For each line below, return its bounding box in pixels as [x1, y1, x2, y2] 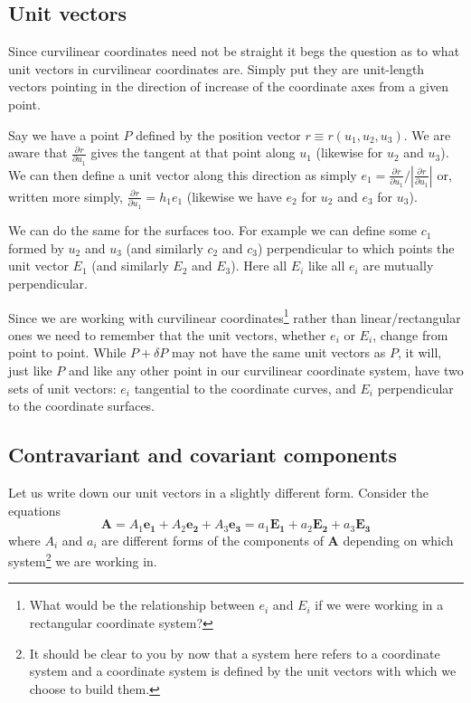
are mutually [363, 256, 434, 275]
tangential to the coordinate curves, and [134, 378, 356, 397]
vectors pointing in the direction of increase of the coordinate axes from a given [8, 77, 448, 96]
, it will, [397, 343, 442, 362]
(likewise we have [186, 186, 282, 205]
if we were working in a [315, 595, 444, 614]
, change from [372, 325, 448, 344]
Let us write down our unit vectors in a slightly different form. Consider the [8, 483, 429, 501]
